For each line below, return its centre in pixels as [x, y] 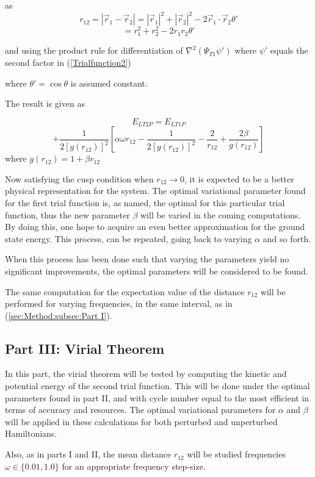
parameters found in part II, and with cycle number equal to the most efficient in [157, 397]
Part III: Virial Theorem [85, 348]
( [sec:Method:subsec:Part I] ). [59, 315]
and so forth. [287, 238]
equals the [289, 50]
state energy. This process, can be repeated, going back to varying [129, 238]
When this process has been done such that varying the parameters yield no [147, 259]
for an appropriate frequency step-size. [134, 466]
